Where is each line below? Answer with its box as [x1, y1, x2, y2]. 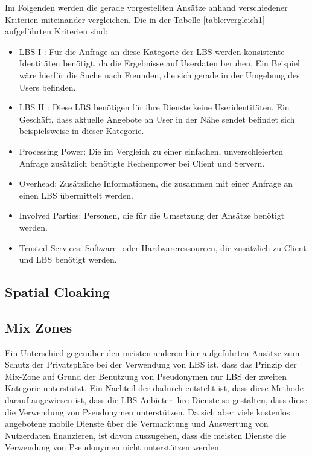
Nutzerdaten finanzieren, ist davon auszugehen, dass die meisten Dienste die [5, 429, 287, 441]
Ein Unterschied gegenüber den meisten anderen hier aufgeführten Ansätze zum [5, 346, 300, 359]
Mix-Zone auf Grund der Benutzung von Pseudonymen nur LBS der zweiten [5, 369, 287, 382]
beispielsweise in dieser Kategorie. [19, 124, 144, 137]
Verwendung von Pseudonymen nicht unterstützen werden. [5, 441, 221, 453]
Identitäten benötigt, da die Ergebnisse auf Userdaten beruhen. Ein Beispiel [19, 57, 300, 69]
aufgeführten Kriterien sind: [5, 25, 108, 37]
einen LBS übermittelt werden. [19, 188, 133, 201]
